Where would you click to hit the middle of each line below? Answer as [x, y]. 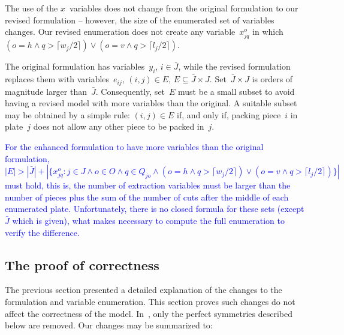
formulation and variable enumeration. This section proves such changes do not [150, 301]
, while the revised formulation [234, 66]
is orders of [272, 79]
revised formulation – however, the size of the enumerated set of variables [140, 20]
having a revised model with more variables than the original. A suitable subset [151, 103]
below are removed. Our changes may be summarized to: [109, 325]
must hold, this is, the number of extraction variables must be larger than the [148, 185]
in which [268, 32]
